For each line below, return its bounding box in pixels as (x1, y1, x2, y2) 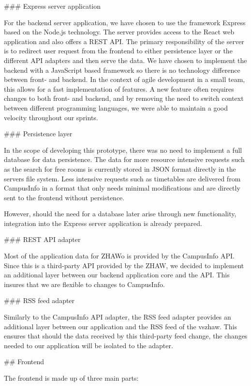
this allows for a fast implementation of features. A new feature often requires (4, 83, 234, 94)
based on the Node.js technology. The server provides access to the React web (4, 27, 235, 37)
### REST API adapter (4, 234, 81, 244)
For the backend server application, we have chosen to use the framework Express (4, 17, 246, 27)
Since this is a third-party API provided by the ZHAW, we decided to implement (4, 260, 244, 270)
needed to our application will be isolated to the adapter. (4, 340, 173, 350)
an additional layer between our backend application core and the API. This (4, 270, 230, 280)
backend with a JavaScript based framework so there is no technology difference (4, 64, 240, 75)
